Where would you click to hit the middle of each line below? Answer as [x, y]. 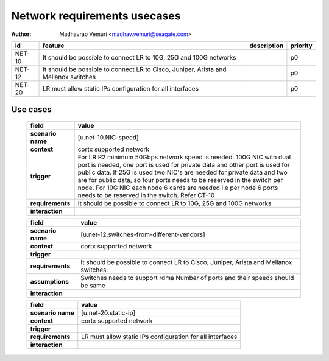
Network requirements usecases [96, 16]
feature [53, 46]
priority [302, 46]
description [267, 46]
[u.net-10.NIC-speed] [108, 137]
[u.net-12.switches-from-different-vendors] [143, 234]
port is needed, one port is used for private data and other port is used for [184, 164]
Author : [21, 34]
